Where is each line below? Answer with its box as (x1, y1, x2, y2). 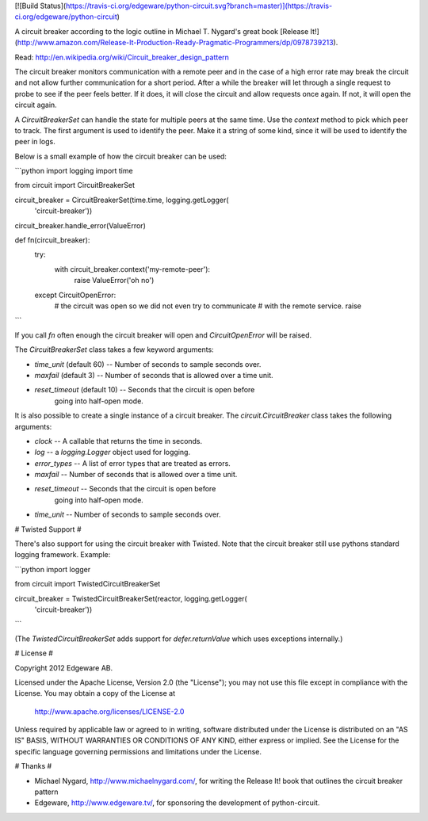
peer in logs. (14, 137, 55, 147)
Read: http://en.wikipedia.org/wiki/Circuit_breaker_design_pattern (14, 52, 230, 62)
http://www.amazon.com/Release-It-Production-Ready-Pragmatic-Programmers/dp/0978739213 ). (17, 38, 338, 48)
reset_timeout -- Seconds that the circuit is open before (34, 484, 216, 494)
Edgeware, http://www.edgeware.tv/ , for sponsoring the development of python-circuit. (34, 798, 320, 808)
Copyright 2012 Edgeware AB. (14, 663, 113, 673)
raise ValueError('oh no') (74, 276, 155, 285)
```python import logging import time (14, 166, 134, 176)
